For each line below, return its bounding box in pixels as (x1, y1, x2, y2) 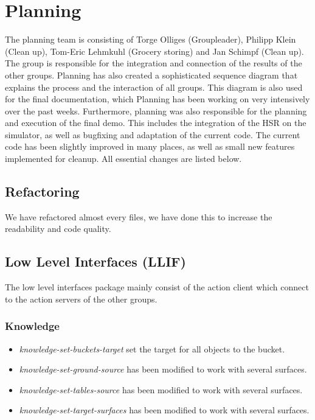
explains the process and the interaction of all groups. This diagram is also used (5, 80, 303, 93)
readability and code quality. (5, 222, 111, 235)
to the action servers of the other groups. (5, 292, 157, 305)
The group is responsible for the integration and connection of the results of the (5, 57, 302, 69)
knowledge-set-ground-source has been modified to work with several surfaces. (19, 363, 307, 376)
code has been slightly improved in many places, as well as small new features (5, 140, 295, 153)
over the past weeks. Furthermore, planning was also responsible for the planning (5, 104, 307, 117)
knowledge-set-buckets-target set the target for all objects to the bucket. (19, 342, 285, 355)
